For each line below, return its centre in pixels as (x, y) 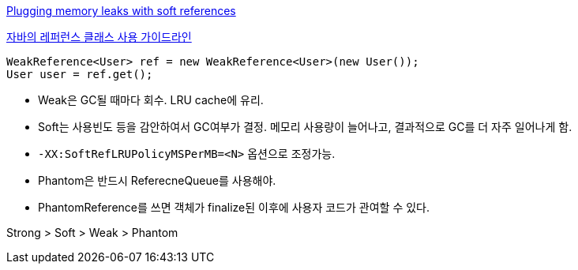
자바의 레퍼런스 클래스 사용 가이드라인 (99, 37)
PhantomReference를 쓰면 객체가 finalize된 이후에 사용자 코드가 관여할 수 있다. (234, 207)
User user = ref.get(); (80, 74)
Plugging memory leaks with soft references (121, 11)
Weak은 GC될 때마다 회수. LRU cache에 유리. (151, 100)
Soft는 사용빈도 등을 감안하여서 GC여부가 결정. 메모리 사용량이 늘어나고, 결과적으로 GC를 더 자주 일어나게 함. (305, 127)
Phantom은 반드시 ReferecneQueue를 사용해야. (157, 180)
